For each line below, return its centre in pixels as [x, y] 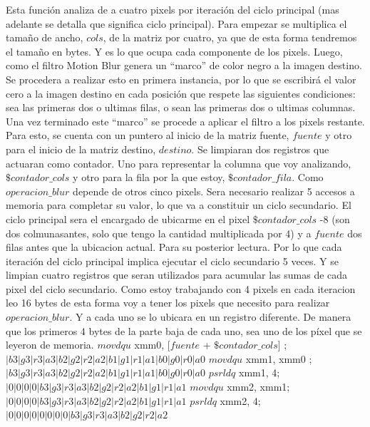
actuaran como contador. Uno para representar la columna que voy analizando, [179, 163]
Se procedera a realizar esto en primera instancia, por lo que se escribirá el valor [181, 79]
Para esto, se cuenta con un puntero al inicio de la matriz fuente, [148, 135]
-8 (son [335, 218]
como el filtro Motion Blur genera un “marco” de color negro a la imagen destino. [184, 65]
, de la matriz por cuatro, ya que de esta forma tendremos [230, 37]
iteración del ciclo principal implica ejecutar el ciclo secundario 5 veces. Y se [172, 261]
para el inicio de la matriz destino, [81, 149]
